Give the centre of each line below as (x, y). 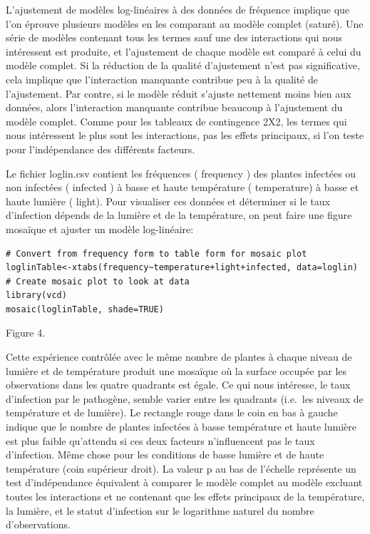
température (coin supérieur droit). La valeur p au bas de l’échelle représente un (181, 468)
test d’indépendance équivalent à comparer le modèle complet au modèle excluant (184, 482)
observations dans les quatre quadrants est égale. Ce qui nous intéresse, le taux (178, 385)
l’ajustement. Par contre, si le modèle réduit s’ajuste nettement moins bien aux (179, 93)
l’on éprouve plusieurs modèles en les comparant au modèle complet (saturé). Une (185, 23)
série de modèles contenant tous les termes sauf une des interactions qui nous (174, 37)
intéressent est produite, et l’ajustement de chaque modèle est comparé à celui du (184, 51)
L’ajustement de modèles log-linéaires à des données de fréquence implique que (178, 9)
